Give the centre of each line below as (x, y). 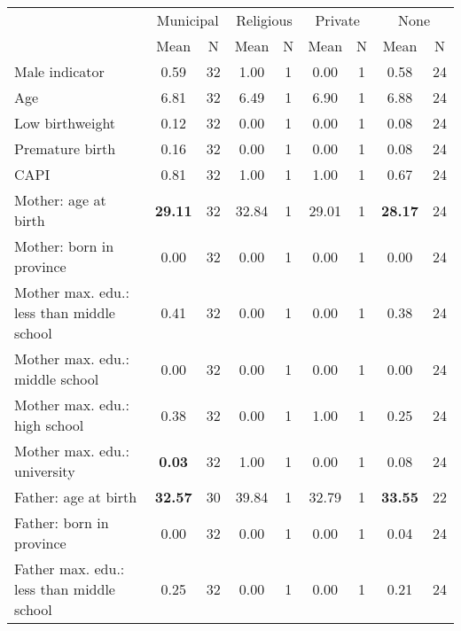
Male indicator (59, 71)
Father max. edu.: (70, 569)
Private (337, 20)
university (45, 471)
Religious (264, 20)
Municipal (188, 20)
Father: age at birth (76, 497)
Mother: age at (60, 200)
